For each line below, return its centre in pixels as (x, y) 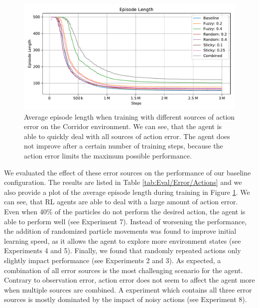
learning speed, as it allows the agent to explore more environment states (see (123, 240)
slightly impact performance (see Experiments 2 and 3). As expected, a (113, 260)
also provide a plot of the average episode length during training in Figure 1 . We (127, 192)
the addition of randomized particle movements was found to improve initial (120, 231)
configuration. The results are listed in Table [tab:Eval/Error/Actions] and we (123, 182)
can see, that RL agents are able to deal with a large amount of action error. (121, 202)
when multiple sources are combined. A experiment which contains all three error (128, 289)
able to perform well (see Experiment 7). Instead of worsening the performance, (126, 221)
